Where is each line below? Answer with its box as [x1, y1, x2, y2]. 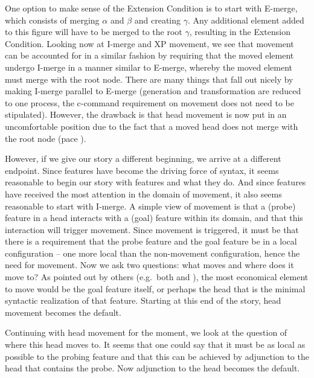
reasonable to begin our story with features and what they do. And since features [5, 176, 306, 188]
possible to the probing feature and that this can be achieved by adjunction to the [5, 350, 309, 362]
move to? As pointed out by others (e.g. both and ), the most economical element [5, 271, 309, 283]
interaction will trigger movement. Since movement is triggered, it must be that [5, 223, 299, 235]
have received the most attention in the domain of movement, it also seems [5, 187, 282, 200]
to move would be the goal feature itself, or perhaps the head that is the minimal [5, 282, 306, 295]
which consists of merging [5, 13, 100, 26]
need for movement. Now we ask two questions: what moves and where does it [5, 258, 294, 271]
